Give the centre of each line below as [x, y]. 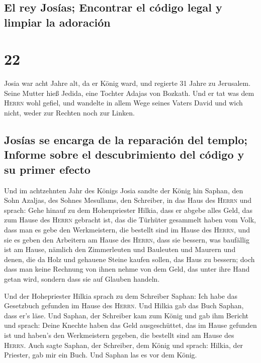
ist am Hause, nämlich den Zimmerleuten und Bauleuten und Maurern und [120, 249]
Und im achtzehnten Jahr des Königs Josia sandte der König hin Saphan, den [124, 190]
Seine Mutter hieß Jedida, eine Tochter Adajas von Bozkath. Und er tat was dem [129, 93]
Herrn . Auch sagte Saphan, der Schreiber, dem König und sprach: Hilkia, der [124, 345]
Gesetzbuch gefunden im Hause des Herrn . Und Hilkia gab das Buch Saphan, [124, 306]
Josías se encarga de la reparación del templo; [126, 140]
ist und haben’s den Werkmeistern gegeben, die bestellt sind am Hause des [119, 335]
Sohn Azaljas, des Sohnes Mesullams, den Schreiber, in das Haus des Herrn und [128, 200]
